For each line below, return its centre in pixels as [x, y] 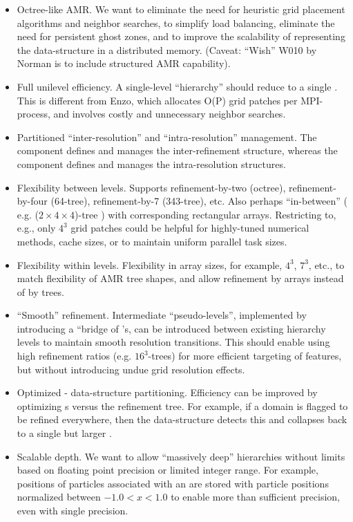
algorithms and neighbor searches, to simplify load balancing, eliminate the [176, 22]
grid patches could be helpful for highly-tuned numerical [190, 228]
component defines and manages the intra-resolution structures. [151, 164]
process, [34, 114]
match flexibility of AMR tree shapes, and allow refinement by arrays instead [180, 278]
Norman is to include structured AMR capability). [124, 63]
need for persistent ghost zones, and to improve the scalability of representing [181, 36]
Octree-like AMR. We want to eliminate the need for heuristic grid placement [181, 9]
